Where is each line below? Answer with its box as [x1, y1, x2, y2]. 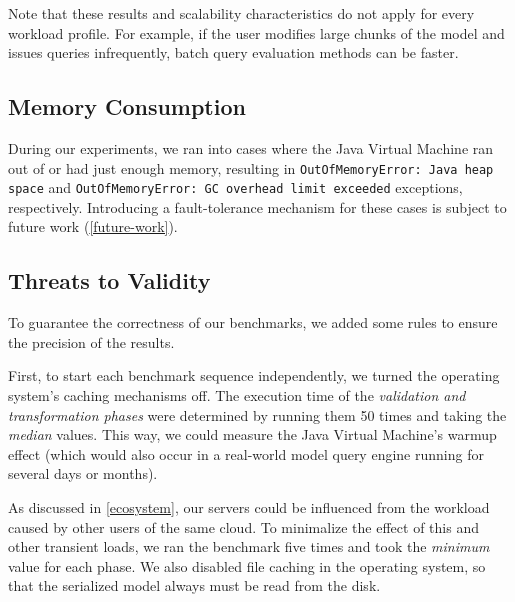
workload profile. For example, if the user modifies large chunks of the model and [8, 22, 505, 43]
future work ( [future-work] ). [8, 216, 178, 237]
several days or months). [8, 463, 158, 484]
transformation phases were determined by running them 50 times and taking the [8, 404, 507, 425]
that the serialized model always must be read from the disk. [8, 575, 381, 596]
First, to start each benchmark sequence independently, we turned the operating [8, 365, 500, 386]
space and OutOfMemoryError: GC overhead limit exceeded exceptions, [8, 177, 463, 198]
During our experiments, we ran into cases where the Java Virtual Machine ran [8, 137, 494, 158]
